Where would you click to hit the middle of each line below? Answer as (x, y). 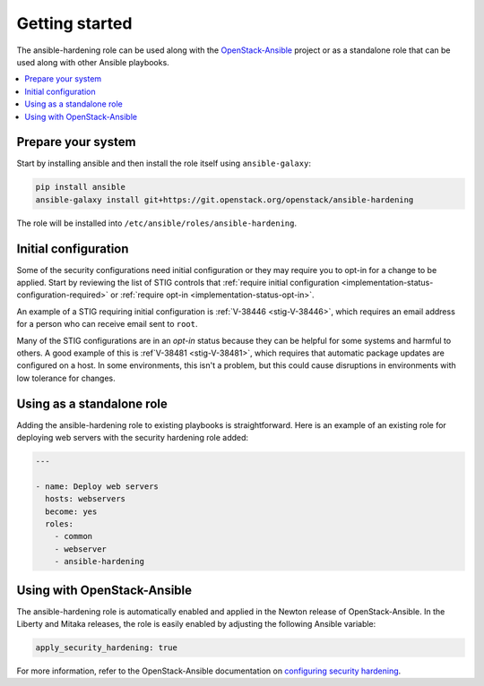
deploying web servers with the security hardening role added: (133, 438)
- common (73, 536)
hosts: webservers (85, 499)
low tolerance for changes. (66, 378)
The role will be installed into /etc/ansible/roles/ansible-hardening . (157, 223)
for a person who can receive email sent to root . (107, 324)
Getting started (74, 23)
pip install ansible (80, 187)
